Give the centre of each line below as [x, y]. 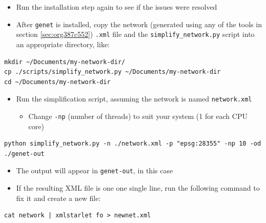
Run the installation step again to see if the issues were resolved [117, 7]
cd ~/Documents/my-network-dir [57, 82]
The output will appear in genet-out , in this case [95, 170]
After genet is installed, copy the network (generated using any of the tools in [139, 24]
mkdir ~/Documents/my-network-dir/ [65, 62]
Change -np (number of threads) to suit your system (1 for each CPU [138, 116]
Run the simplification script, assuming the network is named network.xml [134, 99]
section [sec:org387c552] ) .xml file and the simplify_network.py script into [135, 34]
